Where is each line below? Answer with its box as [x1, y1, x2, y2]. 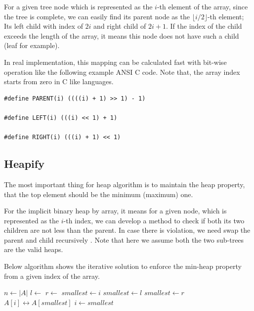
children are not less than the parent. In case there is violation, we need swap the [4, 225, 251, 235]
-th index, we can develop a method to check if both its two [63, 215, 245, 225]
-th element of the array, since [157, 1, 248, 11]
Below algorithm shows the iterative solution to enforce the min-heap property [4, 261, 242, 271]
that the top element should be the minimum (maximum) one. [4, 189, 193, 199]
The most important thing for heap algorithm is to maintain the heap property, [4, 179, 245, 189]
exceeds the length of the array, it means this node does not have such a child [4, 30, 239, 41]
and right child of [93, 21, 146, 31]
